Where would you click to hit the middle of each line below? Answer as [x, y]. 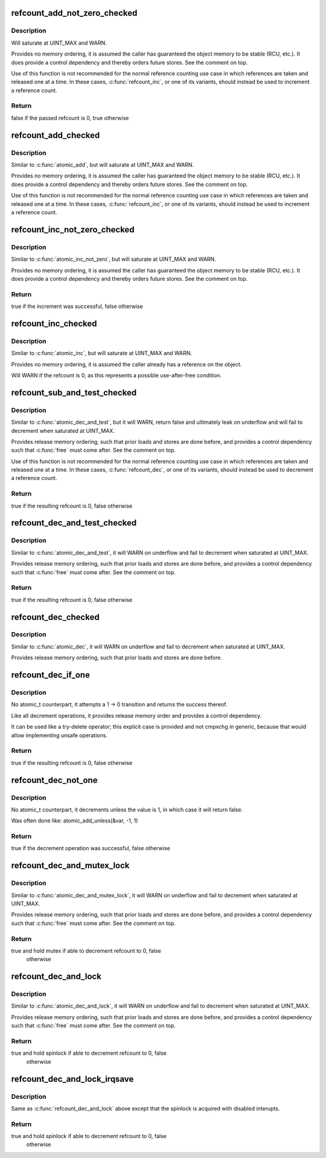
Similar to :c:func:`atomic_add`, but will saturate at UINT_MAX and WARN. [103, 165]
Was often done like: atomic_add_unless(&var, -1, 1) [75, 821]
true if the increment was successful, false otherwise [77, 306]
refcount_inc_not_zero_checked [73, 229]
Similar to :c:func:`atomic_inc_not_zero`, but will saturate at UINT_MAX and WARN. [114, 259]
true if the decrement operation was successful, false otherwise [91, 848]
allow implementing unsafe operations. [59, 735]
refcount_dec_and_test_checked [74, 523]
